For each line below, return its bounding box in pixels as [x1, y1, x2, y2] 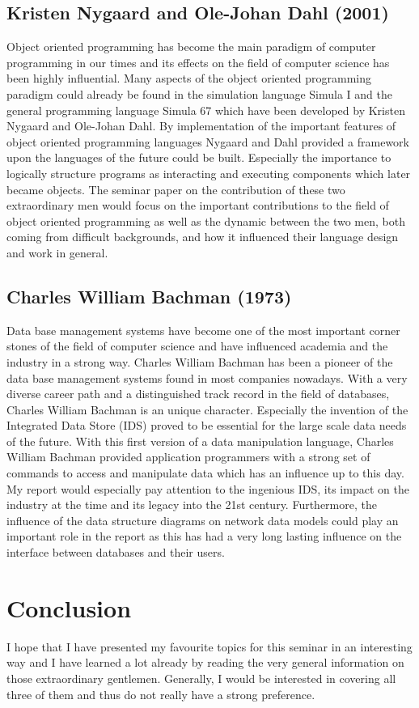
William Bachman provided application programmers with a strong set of [6, 448, 370, 465]
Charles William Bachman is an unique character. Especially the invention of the [6, 401, 408, 418]
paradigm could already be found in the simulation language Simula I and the [6, 85, 392, 102]
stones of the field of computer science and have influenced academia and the [6, 337, 388, 354]
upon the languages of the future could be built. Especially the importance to [6, 149, 391, 166]
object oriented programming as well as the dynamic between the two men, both [6, 212, 405, 229]
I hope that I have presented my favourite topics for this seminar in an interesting [6, 638, 413, 655]
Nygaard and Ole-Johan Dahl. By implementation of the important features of [6, 117, 396, 134]
